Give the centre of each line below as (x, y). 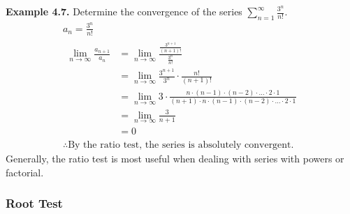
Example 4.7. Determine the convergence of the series (124, 11)
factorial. (25, 172)
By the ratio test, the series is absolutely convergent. (181, 145)
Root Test (34, 203)
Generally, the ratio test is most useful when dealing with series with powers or (175, 159)
